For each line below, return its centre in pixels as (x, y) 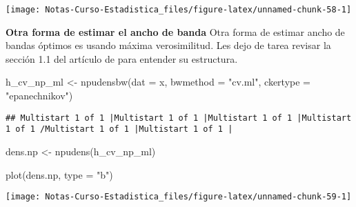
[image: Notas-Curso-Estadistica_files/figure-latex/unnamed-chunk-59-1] (179, 197)
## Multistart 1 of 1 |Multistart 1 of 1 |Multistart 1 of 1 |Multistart (179, 118)
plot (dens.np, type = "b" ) (59, 174)
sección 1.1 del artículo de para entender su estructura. (122, 58)
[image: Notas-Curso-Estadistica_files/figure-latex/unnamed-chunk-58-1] (179, 10)
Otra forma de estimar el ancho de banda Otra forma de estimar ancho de (175, 31)
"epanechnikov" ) (39, 96)
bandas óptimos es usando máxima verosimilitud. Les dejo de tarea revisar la (168, 45)
